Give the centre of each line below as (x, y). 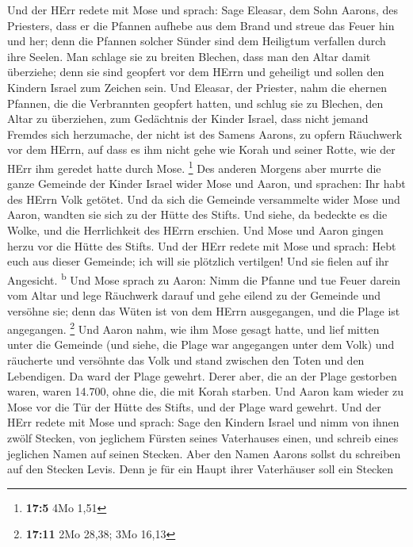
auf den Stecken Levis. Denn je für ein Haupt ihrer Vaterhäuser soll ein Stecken (200, 469)
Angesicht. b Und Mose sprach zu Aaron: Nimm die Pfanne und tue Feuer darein (204, 278)
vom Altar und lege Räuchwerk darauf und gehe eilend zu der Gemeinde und (194, 295)
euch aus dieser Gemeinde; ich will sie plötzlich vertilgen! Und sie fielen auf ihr (198, 261)
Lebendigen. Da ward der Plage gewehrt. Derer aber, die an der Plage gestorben (202, 375)
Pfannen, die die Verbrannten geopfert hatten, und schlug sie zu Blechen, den (195, 103)
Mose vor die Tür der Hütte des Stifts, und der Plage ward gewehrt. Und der (194, 406)
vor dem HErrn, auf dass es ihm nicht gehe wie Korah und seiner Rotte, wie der (201, 149)
